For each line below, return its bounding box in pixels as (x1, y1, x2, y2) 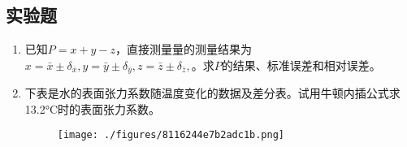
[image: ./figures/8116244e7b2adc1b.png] (57, 129, 284, 141)
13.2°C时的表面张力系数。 (24, 100, 161, 117)
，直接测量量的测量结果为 (115, 41, 253, 58)
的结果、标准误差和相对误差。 (221, 56, 381, 73)
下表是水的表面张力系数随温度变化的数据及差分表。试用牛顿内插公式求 (24, 84, 401, 102)
